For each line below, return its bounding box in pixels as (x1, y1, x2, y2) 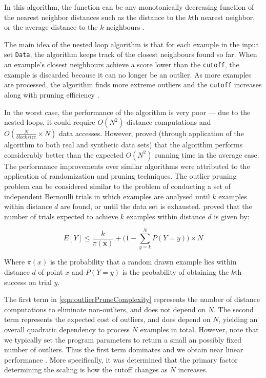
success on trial (4, 276, 52, 287)
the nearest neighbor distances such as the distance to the (4, 11, 186, 22)
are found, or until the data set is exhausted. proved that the (60, 201, 252, 212)
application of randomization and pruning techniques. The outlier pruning (4, 171, 237, 181)
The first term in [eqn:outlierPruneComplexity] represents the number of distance (4, 294, 260, 305)
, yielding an (218, 314, 258, 325)
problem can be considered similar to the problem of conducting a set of (4, 180, 231, 191)
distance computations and (127, 117, 211, 127)
